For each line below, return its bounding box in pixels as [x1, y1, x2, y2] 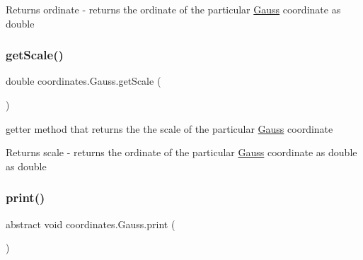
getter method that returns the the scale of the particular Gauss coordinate [6, 121, 333, 136]
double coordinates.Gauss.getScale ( [6, 73, 161, 88]
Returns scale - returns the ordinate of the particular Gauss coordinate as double [6, 145, 357, 160]
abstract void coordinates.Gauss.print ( [6, 216, 175, 231]
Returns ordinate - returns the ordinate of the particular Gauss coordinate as [6, 2, 341, 16]
